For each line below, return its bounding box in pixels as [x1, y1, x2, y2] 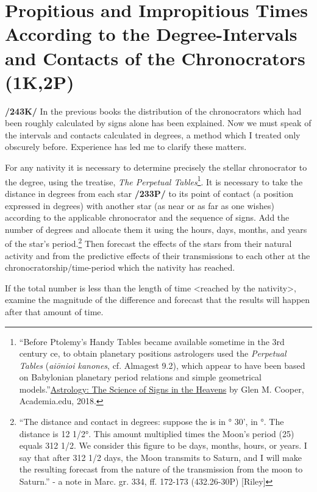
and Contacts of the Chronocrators [5, 45, 305, 70]
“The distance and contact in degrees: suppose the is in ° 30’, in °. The [19, 415, 284, 428]
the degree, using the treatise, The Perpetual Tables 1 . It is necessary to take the [5, 173, 303, 188]
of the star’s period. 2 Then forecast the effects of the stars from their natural [5, 235, 292, 249]
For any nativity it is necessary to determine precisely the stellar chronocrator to [5, 161, 307, 174]
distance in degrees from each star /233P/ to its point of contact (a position [5, 187, 293, 199]
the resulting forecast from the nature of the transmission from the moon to [19, 463, 303, 476]
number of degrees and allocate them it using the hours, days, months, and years [5, 223, 307, 235]
